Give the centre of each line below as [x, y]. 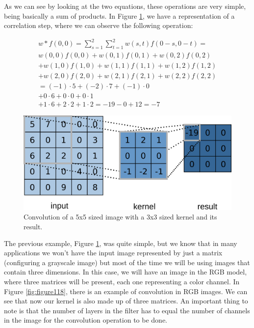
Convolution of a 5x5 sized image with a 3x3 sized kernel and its [120, 217]
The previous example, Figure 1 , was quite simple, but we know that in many [121, 243]
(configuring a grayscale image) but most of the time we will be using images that [127, 262]
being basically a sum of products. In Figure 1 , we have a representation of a [119, 15]
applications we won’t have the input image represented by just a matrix [113, 253]
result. [33, 227]
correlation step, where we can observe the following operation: [99, 25]
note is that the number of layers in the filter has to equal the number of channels [127, 310]
